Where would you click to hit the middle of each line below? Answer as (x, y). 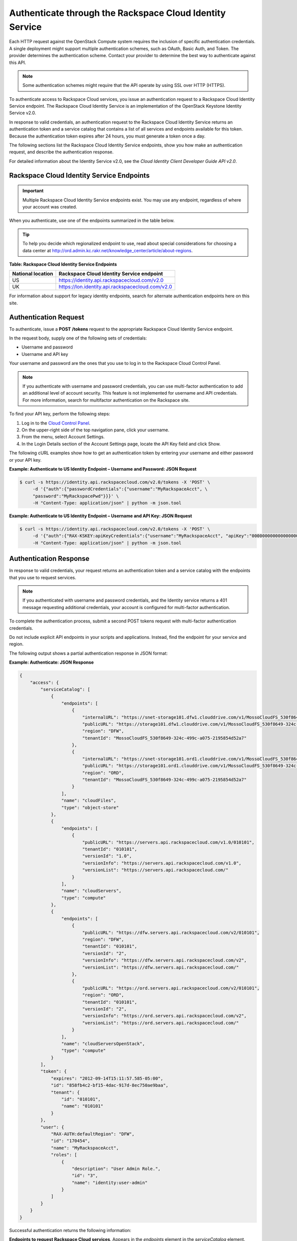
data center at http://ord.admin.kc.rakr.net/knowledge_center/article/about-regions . (108, 250)
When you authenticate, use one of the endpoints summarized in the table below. (92, 220)
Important (33, 191)
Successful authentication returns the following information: (70, 1230)
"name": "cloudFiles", (89, 801)
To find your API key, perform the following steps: (60, 414)
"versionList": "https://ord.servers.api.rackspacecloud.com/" (160, 1023)
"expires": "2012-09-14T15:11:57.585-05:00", (107, 1078)
